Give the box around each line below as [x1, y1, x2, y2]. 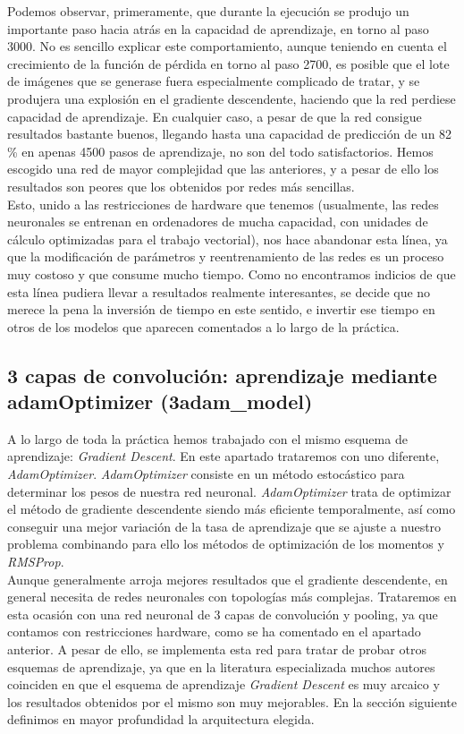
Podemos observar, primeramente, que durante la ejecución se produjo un [7, 2, 409, 20]
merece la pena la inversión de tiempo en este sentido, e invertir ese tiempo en [7, 300, 435, 319]
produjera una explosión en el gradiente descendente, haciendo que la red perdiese [7, 89, 456, 107]
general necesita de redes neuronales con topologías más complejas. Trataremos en [7, 587, 457, 606]
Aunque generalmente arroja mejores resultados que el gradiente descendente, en [7, 569, 448, 588]
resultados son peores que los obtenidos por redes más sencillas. [7, 176, 355, 195]
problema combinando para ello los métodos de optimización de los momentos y [7, 534, 444, 553]
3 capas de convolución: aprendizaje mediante [7, 361, 437, 388]
